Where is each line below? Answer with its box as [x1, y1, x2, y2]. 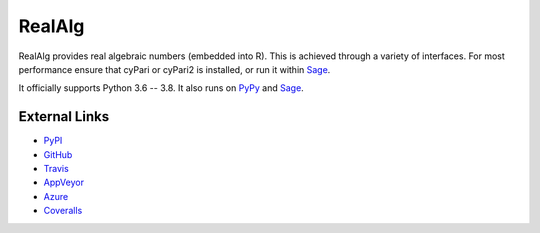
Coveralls [43, 205, 83, 217]
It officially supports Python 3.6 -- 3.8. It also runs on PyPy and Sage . [18, 82, 304, 94]
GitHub [43, 148, 73, 160]
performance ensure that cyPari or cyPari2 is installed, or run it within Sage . [18, 63, 331, 75]
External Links [18, 108, 110, 125]
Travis [43, 163, 69, 175]
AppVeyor [43, 176, 85, 189]
